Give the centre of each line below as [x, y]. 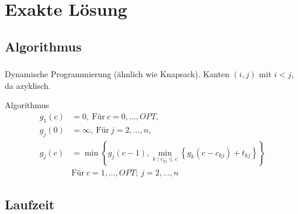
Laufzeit [30, 204]
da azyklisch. [28, 85]
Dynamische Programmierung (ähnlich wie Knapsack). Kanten [117, 74]
